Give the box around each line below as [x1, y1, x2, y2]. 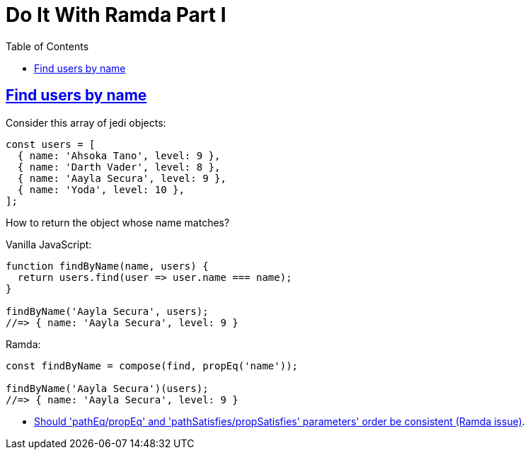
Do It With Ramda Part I [6, 3, 226, 27]
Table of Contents [6, 40, 89, 52]
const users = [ [6, 138, 96, 150]
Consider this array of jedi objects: [6, 116, 166, 129]
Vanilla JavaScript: [6, 238, 92, 250]
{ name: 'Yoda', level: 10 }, [17, 183, 185, 195]
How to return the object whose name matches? [6, 216, 230, 229]
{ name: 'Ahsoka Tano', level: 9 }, [17, 149, 221, 161]
